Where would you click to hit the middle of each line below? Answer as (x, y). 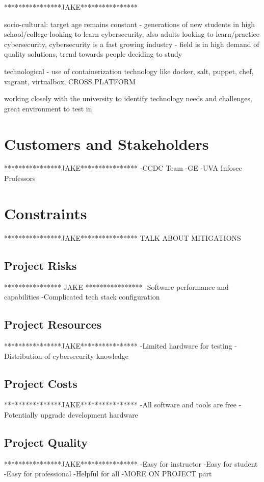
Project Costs (41, 383)
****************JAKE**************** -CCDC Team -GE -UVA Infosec (123, 168)
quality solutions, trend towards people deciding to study (93, 54)
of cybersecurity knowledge (86, 355)
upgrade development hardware (89, 414)
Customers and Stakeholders (107, 143)
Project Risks (41, 265)
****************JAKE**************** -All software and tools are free (121, 405)
